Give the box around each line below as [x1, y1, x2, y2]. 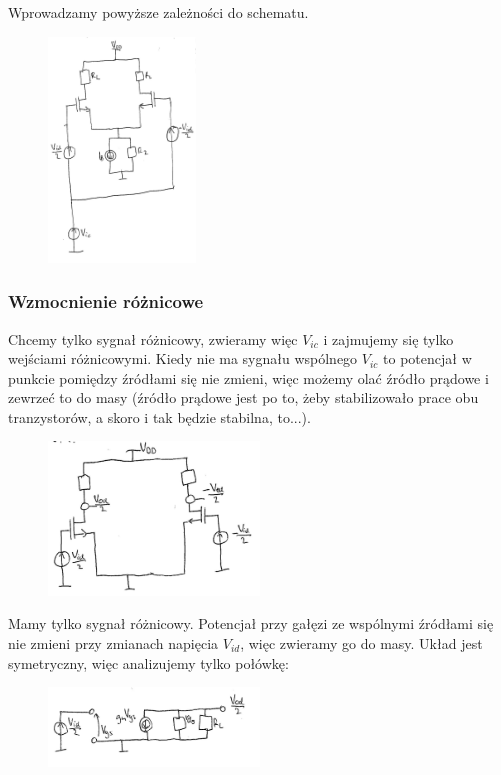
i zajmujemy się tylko [323, 328, 454, 349]
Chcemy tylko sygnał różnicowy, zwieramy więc [8, 328, 298, 349]
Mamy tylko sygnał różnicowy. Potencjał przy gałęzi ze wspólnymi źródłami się [8, 613, 494, 634]
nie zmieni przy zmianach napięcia [8, 632, 219, 653]
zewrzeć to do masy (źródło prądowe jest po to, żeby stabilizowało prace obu [8, 387, 479, 408]
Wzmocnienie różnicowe [8, 289, 204, 314]
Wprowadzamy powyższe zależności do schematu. [8, 2, 309, 22]
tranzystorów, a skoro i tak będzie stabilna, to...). [8, 406, 311, 427]
